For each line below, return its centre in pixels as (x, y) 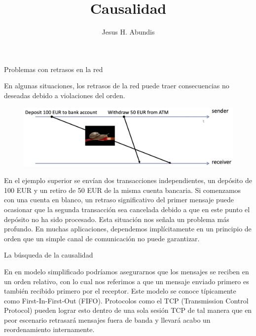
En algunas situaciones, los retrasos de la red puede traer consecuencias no (117, 86)
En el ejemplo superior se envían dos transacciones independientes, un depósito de (128, 180)
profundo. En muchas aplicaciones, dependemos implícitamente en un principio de (128, 229)
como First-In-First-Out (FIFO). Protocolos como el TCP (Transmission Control (126, 300)
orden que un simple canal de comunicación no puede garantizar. (102, 238)
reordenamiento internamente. (49, 329)
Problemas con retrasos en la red (54, 69)
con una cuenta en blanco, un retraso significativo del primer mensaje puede (119, 200)
